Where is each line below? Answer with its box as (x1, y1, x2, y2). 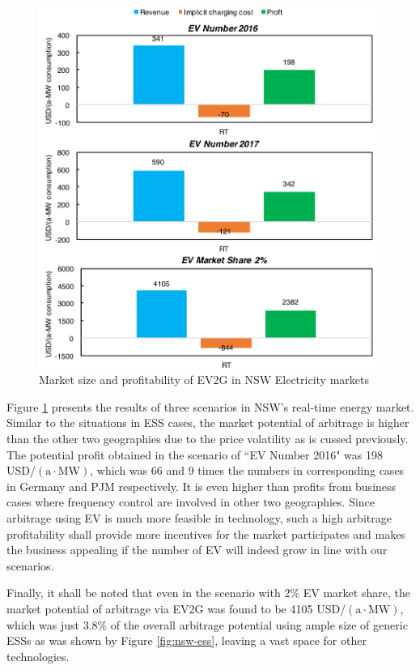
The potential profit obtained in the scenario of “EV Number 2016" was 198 (6, 446, 383, 463)
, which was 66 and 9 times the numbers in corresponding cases (90, 462, 405, 479)
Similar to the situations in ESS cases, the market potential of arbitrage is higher (6, 414, 409, 431)
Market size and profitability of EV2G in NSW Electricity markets (39, 371, 369, 388)
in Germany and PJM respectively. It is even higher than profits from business (6, 477, 397, 494)
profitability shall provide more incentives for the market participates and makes (6, 525, 405, 542)
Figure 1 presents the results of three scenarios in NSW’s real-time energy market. (6, 398, 414, 415)
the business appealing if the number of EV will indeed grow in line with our (6, 541, 388, 558)
